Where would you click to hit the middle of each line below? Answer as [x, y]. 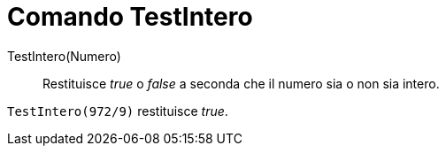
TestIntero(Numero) [64, 56]
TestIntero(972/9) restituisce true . [118, 111]
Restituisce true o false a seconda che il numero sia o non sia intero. [241, 83]
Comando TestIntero [130, 17]
